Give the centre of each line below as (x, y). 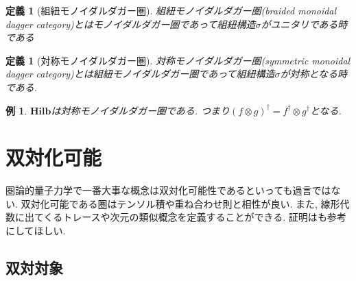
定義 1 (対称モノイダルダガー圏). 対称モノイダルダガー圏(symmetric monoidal (178, 60)
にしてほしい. (36, 231)
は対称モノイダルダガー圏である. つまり (141, 110)
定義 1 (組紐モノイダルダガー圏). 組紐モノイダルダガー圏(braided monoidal (171, 10)
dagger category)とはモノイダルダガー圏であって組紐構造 (131, 24)
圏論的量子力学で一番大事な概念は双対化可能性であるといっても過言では (168, 190)
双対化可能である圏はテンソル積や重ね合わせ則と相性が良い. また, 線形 (180, 203)
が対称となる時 (314, 74)
